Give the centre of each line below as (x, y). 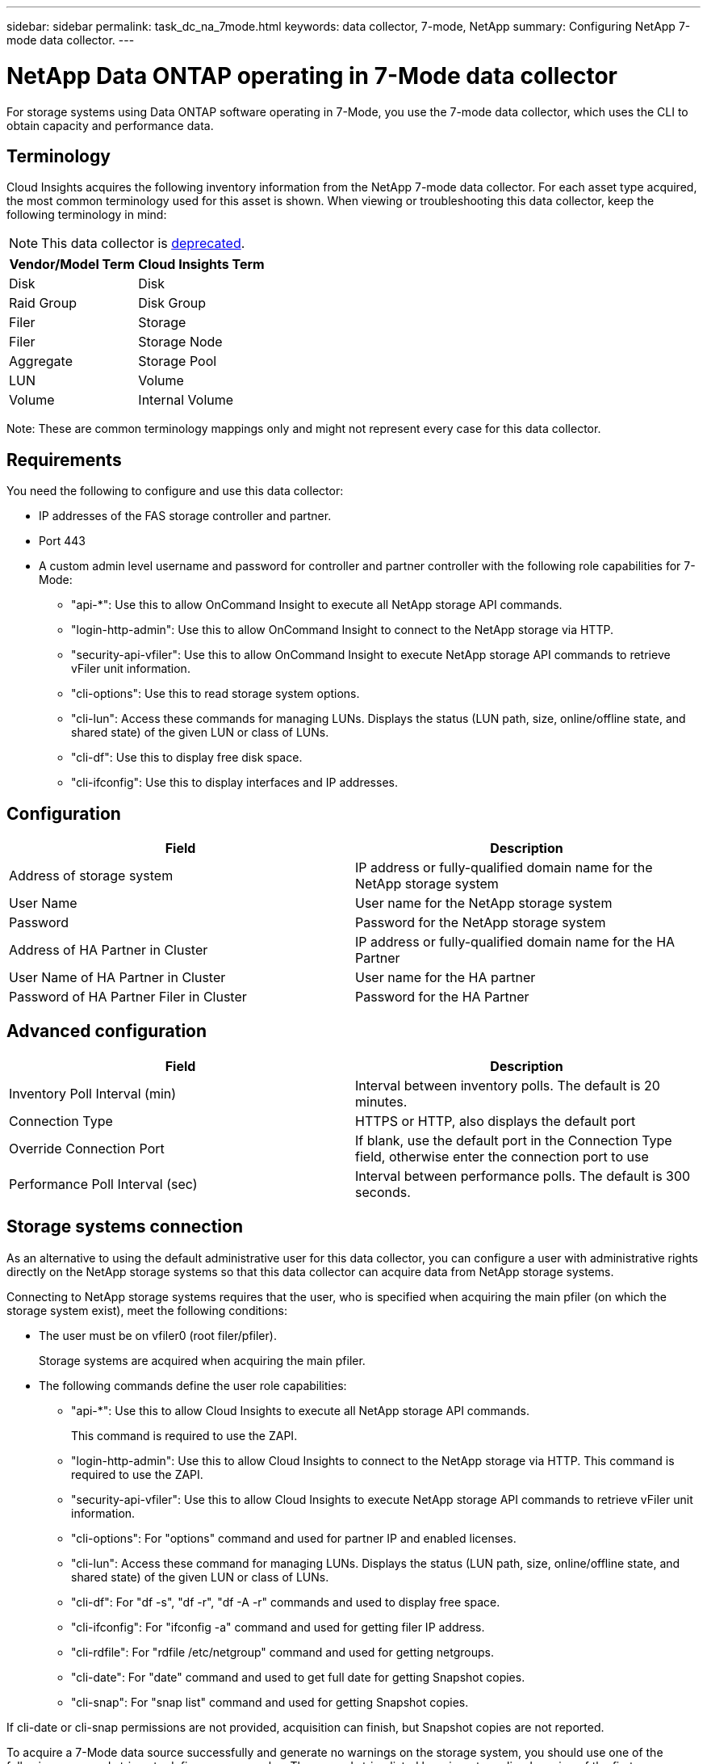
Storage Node (180, 342)
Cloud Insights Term (201, 265)
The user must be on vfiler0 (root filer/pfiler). (158, 1335)
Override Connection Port (87, 1148)
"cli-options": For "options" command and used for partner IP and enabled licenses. (294, 1538)
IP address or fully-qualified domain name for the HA (515, 942)
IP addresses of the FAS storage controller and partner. (185, 516)
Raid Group (43, 303)
